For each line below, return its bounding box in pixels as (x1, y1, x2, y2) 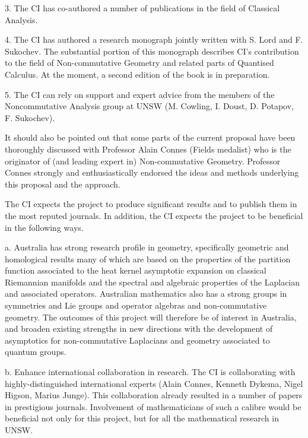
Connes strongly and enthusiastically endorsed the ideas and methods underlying (5, 166, 299, 179)
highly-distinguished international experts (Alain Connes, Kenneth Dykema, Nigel (5, 377, 303, 389)
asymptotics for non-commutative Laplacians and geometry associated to (5, 334, 270, 346)
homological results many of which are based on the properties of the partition (5, 252, 291, 265)
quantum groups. (5, 345, 66, 358)
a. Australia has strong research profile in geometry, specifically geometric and (5, 241, 289, 253)
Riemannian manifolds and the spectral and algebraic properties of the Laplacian (5, 275, 300, 288)
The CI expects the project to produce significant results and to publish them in (5, 198, 297, 210)
